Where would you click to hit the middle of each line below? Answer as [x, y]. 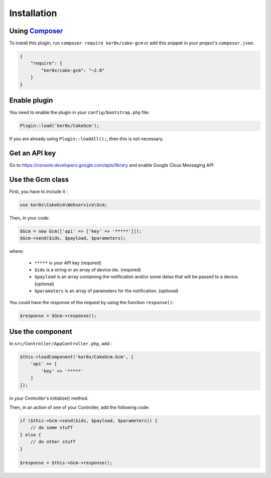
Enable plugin [31, 101]
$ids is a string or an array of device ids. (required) [88, 270]
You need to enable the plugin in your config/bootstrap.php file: [80, 113]
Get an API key [33, 153]
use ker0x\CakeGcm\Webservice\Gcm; [63, 205]
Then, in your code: [29, 218]
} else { [31, 435]
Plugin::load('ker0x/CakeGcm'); [60, 126]
